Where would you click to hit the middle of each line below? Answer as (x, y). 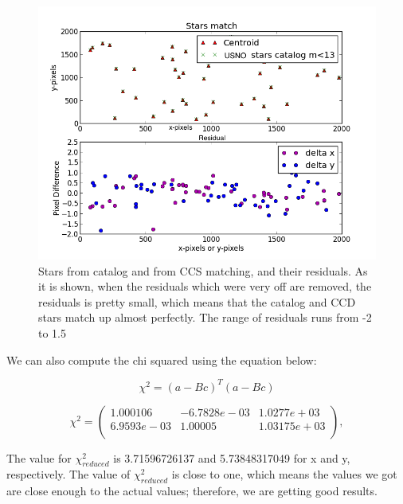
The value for (39, 457)
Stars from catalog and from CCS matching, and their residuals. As (203, 270)
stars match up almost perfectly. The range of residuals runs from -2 (205, 317)
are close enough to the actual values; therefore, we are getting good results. (192, 491)
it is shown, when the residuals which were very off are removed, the (205, 286)
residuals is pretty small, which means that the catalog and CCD (197, 301)
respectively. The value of (68, 474)
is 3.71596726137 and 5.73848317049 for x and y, (232, 457)
